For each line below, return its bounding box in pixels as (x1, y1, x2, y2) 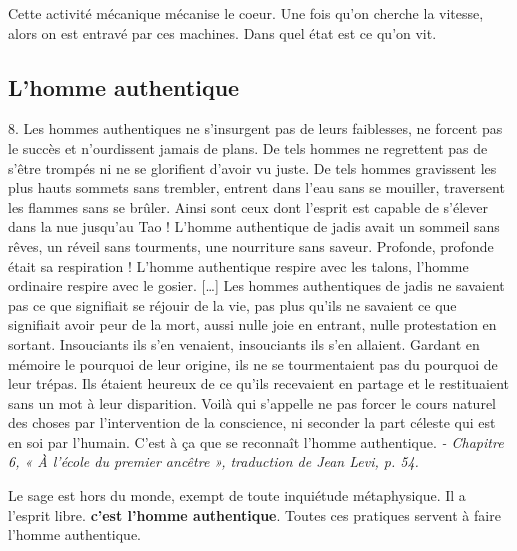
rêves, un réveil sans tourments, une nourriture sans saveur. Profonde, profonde (8, 235, 494, 256)
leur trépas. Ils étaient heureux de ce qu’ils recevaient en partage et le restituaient (8, 373, 509, 394)
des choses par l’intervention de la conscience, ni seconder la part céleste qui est (8, 412, 496, 433)
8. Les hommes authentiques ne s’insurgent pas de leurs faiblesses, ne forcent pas (8, 118, 503, 139)
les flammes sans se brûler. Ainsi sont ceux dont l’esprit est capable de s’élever (8, 196, 488, 217)
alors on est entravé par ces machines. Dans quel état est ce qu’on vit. (8, 22, 437, 43)
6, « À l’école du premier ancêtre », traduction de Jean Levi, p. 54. (8, 451, 419, 472)
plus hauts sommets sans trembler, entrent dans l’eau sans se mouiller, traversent (8, 177, 505, 198)
